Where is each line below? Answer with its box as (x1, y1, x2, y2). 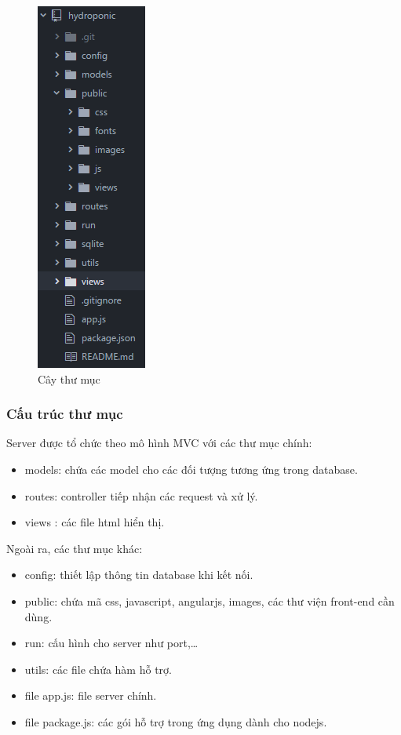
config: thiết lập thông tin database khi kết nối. (24, 566, 253, 583)
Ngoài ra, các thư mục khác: (6, 540, 143, 556)
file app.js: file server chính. (24, 687, 157, 704)
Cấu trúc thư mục (6, 404, 123, 424)
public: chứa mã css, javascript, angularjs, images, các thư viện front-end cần (24, 592, 395, 609)
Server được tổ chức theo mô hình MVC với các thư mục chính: (6, 435, 312, 451)
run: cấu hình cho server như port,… (24, 635, 199, 651)
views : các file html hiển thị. (24, 514, 165, 530)
